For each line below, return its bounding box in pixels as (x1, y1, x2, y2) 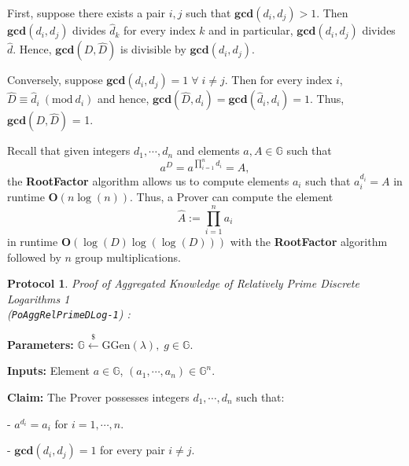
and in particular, (208, 22, 293, 39)
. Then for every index (224, 72, 333, 88)
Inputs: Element (7, 362, 90, 379)
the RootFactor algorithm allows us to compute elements (7, 172, 289, 189)
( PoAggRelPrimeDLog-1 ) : (7, 306, 131, 322)
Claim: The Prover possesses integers (7, 388, 190, 405)
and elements (176, 142, 240, 159)
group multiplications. (75, 248, 181, 265)
